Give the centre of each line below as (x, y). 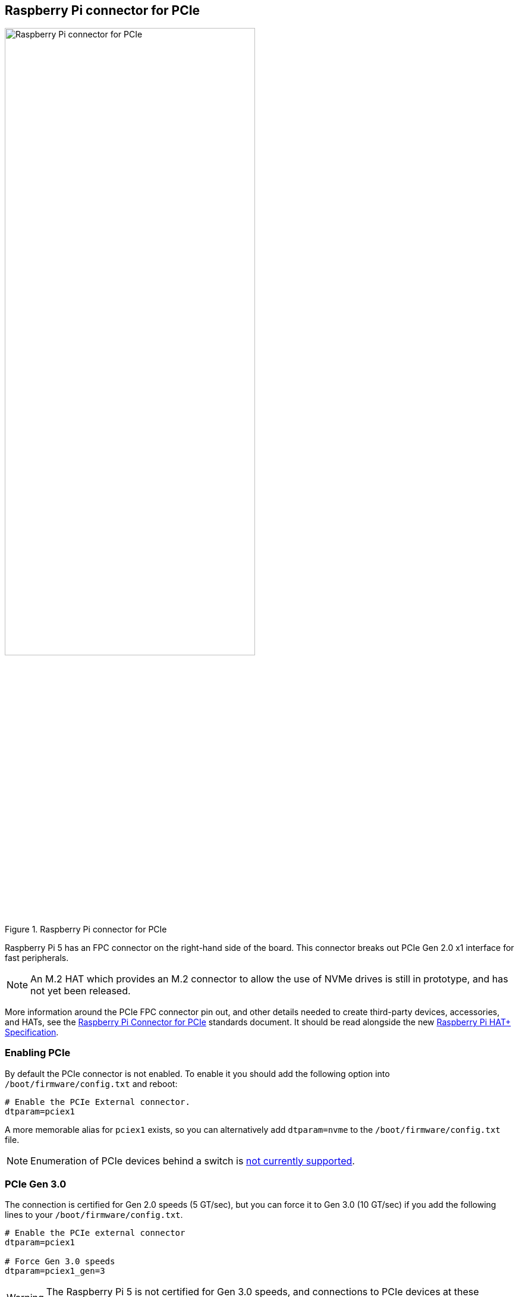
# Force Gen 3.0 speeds (60, 1262)
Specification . (32, 1032)
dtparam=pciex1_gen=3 (55, 1271)
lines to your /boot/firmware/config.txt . (94, 1215)
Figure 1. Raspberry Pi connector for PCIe (86, 929)
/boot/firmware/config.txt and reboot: (91, 1084)
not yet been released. (81, 990)
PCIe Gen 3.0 (36, 1184)
